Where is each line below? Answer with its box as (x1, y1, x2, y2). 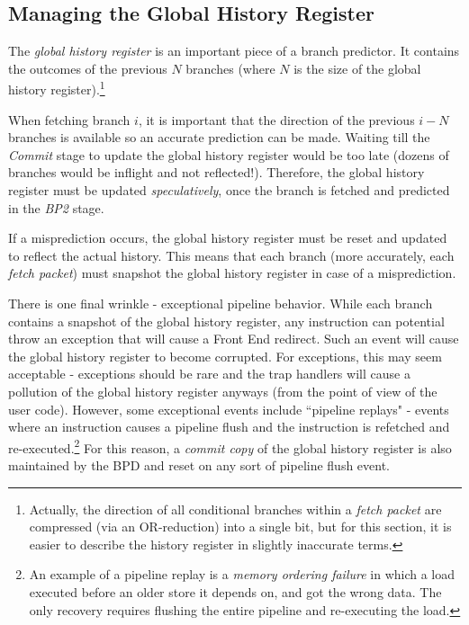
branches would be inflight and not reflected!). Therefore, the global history (8, 163, 425, 182)
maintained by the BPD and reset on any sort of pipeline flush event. (8, 455, 391, 474)
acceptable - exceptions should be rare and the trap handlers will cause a (8, 364, 410, 383)
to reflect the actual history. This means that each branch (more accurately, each (8, 246, 455, 264)
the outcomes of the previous (8, 58, 167, 77)
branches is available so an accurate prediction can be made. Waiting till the (8, 128, 430, 147)
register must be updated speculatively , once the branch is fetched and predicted (8, 181, 450, 200)
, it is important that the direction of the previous (138, 110, 415, 129)
